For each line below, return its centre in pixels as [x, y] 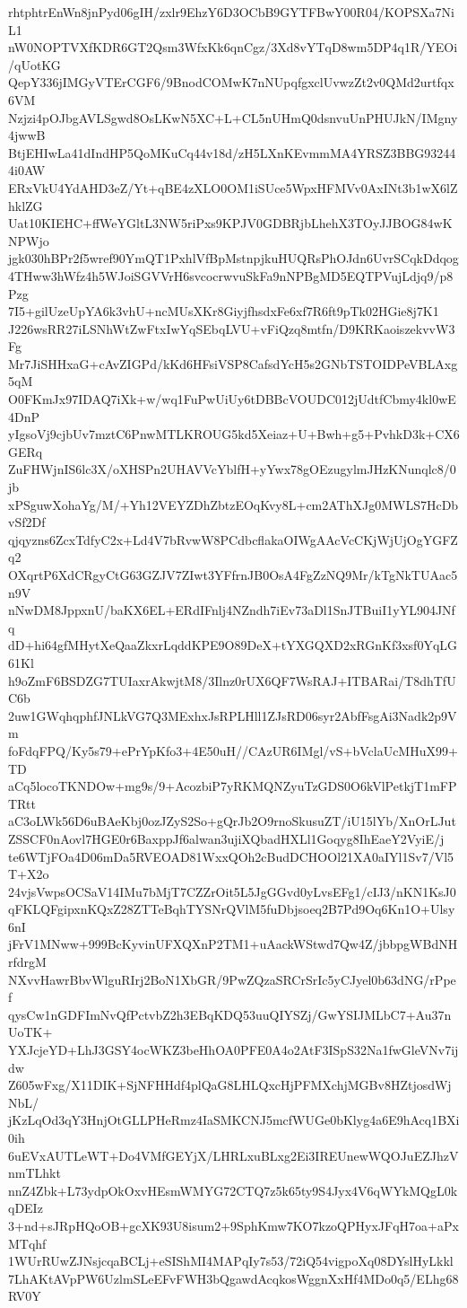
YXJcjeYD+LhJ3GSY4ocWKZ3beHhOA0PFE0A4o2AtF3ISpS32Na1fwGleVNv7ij [233, 1050]
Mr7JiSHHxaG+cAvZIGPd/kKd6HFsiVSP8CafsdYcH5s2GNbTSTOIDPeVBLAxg [233, 363]
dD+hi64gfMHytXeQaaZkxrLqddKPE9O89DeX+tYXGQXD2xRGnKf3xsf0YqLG [233, 645]
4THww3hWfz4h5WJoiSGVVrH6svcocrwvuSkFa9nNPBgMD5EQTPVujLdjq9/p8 [231, 275]
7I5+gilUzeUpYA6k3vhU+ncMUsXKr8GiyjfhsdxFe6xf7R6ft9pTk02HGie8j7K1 [224, 311]
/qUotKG [35, 64]
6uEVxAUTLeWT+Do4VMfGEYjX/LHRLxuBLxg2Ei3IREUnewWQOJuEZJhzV [233, 1155]
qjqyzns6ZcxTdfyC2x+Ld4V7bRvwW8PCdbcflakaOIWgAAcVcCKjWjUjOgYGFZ [233, 539]
